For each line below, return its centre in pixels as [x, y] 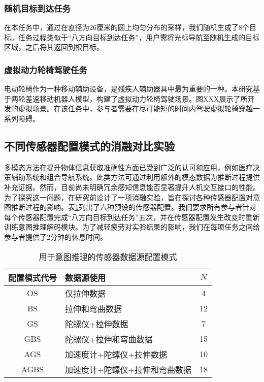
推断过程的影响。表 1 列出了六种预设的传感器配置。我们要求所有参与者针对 [134, 207]
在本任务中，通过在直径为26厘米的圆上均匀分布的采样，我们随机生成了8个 [127, 27]
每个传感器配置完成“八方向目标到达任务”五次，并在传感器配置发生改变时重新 [132, 217]
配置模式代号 [33, 277]
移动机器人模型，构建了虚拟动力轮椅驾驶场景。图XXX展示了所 [143, 98]
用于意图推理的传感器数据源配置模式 [108, 257]
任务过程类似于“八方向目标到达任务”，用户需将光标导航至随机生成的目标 [139, 37]
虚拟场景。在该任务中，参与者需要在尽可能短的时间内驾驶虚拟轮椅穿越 [135, 108]
